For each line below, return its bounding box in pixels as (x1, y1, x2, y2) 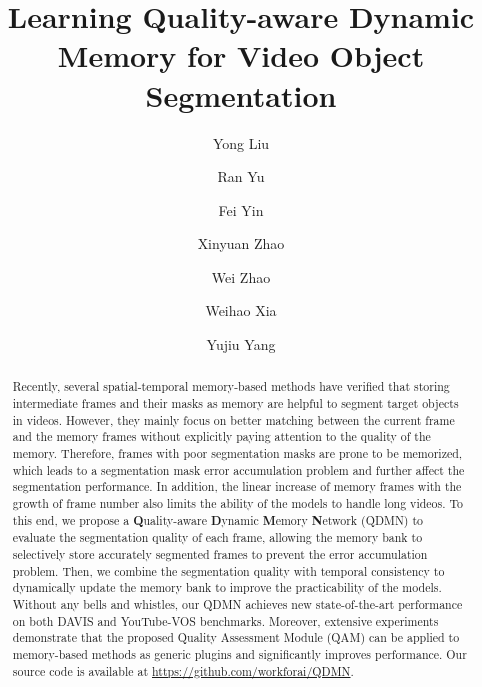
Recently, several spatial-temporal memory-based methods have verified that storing (12, 378, 450, 395)
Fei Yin (218, 199, 264, 220)
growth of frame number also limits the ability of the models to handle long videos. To (12, 495, 464, 512)
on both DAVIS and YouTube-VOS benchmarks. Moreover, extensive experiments (12, 612, 439, 629)
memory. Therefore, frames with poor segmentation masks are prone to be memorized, (12, 445, 463, 462)
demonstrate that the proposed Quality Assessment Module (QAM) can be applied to (12, 629, 460, 646)
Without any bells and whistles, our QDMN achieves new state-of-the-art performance (12, 595, 463, 612)
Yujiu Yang (206, 334, 276, 355)
